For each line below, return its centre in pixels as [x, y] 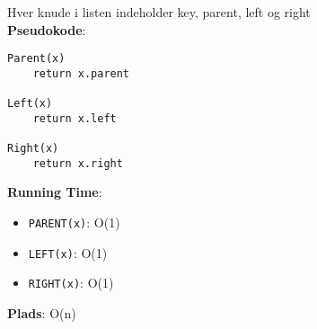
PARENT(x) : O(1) [74, 222]
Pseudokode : [47, 29]
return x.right [78, 163]
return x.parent [81, 73]
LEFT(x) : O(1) [68, 252]
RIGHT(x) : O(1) [71, 283]
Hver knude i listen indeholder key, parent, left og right [159, 12]
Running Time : [55, 192]
